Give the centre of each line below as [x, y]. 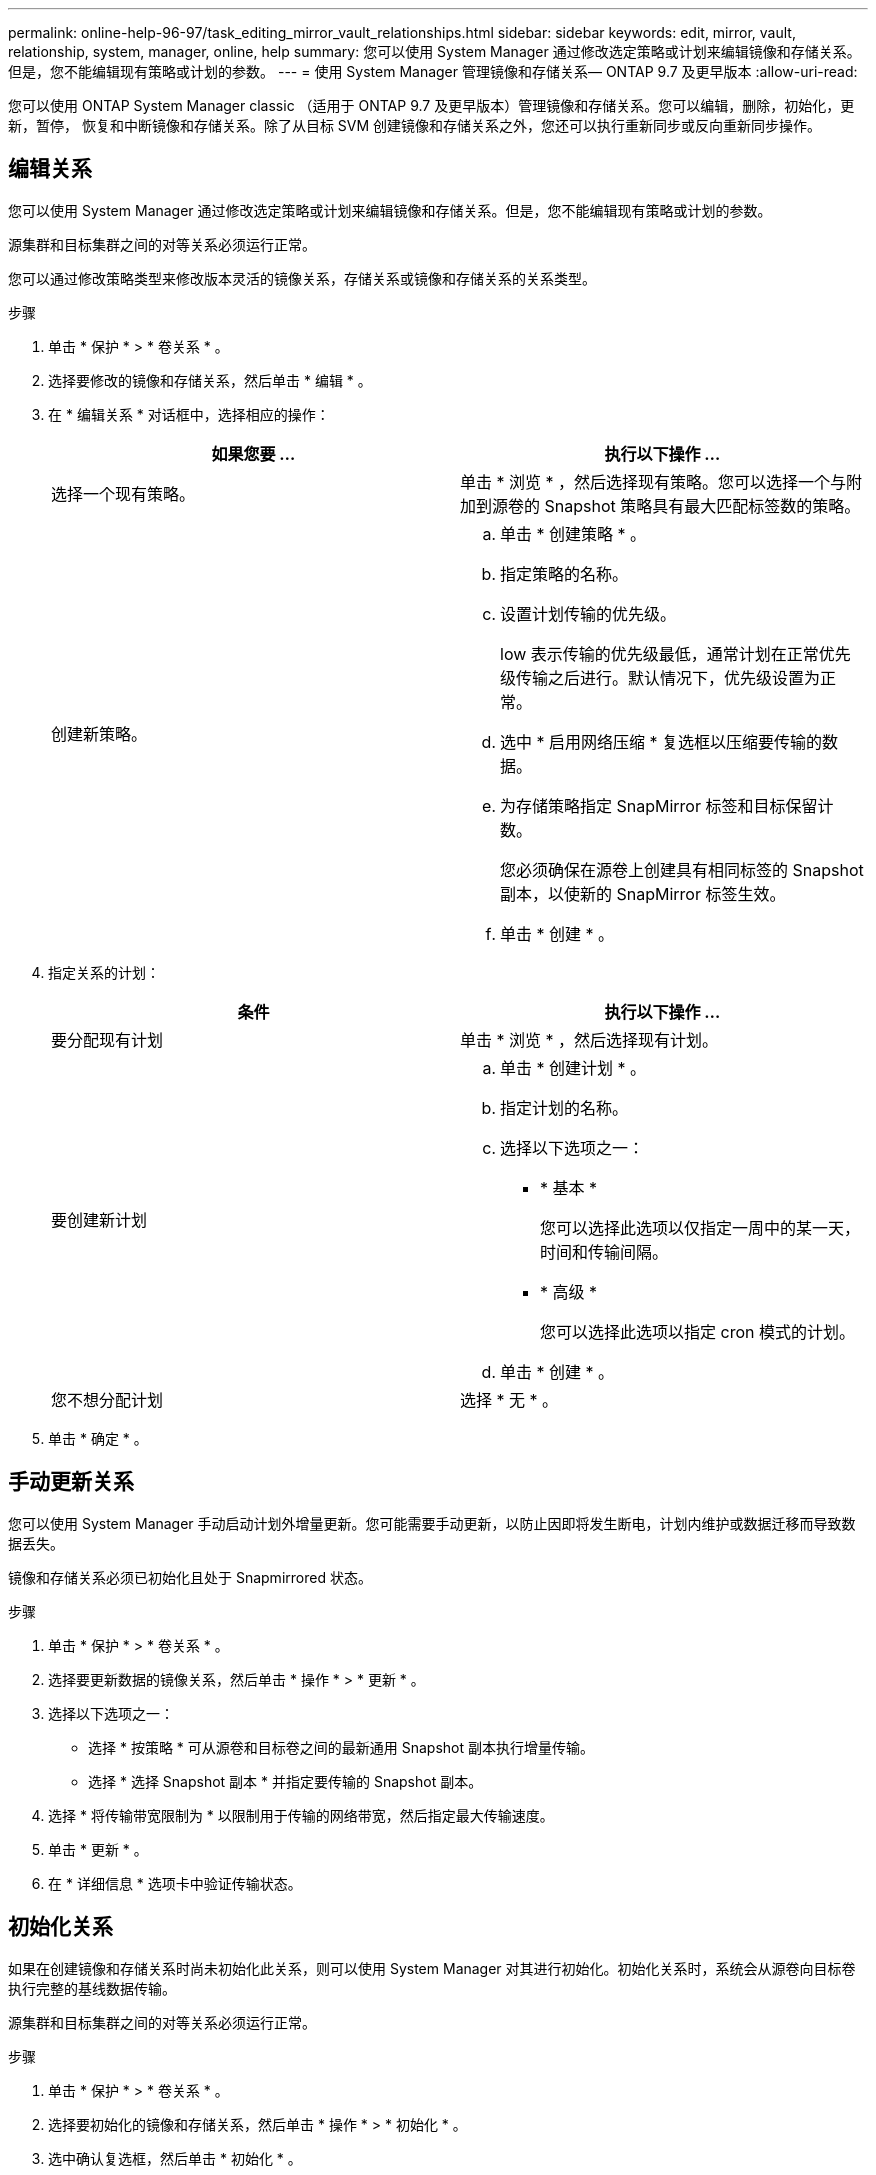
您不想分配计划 [107, 1399]
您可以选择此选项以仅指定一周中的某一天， [700, 1227]
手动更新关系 [71, 1482]
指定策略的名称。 [564, 573]
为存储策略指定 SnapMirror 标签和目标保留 [659, 805]
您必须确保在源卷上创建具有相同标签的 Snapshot [682, 869]
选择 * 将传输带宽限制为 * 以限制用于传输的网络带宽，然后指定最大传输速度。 [301, 1815]
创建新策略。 [99, 733]
